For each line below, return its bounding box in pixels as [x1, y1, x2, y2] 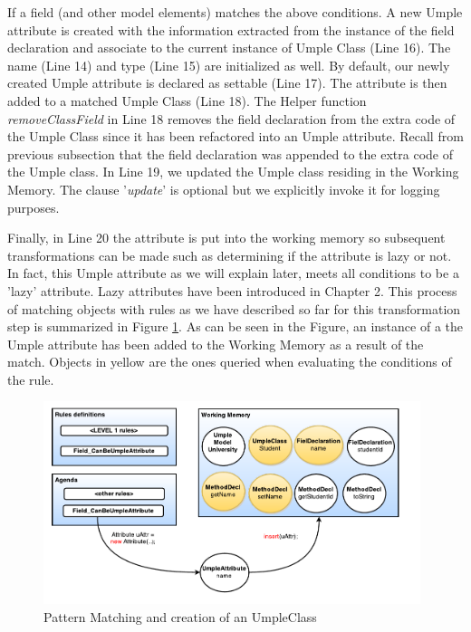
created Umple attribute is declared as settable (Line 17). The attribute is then [7, 73, 447, 92]
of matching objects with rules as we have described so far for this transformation [7, 299, 461, 318]
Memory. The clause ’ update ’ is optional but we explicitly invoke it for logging [7, 179, 440, 198]
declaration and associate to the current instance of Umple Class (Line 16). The [7, 38, 451, 57]
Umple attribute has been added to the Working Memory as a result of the [7, 334, 424, 353]
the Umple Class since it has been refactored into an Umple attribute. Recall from [7, 127, 464, 146]
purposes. [7, 197, 60, 216]
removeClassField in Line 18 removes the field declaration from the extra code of [7, 109, 456, 128]
